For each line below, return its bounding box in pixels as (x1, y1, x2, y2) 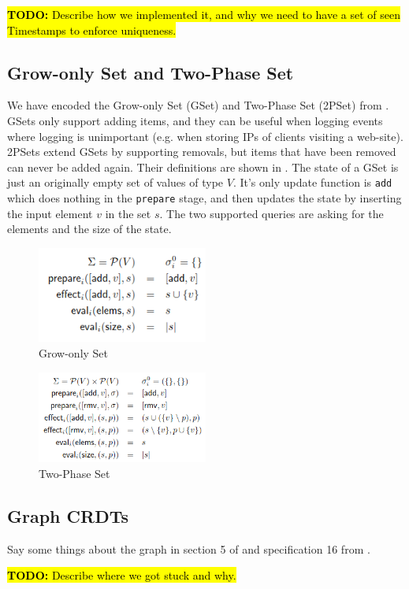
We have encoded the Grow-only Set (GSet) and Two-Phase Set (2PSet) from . (7, 97, 389, 113)
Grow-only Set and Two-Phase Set (7, 60, 294, 84)
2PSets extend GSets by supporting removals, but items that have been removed (7, 143, 396, 160)
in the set (105, 205, 151, 221)
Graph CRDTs (7, 503, 128, 528)
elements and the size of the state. (7, 220, 172, 237)
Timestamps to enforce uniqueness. (7, 21, 177, 38)
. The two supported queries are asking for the (159, 205, 384, 221)
